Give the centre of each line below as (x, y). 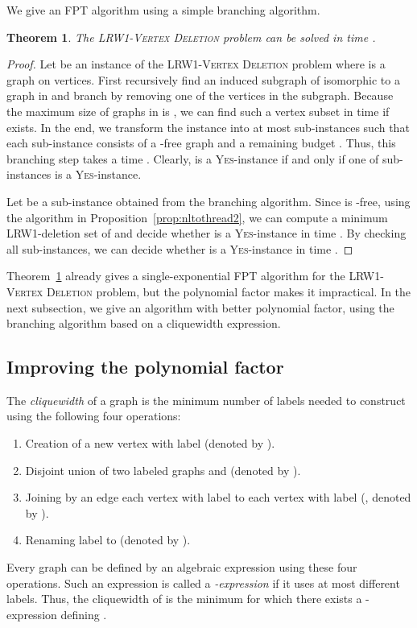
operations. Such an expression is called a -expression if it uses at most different (203, 583)
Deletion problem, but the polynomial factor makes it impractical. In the (229, 291)
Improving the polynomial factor (145, 367)
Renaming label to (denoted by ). (108, 540)
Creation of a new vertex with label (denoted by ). (150, 443)
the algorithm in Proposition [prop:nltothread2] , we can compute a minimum (197, 217)
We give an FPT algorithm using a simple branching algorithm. (163, 10)
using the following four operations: (94, 416)
